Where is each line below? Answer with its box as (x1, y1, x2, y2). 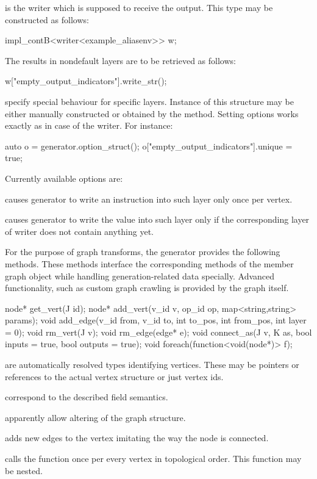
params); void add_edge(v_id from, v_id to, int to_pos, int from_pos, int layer (5, 314, 307, 326)
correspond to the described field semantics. (5, 391, 168, 403)
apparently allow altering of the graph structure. (5, 411, 186, 423)
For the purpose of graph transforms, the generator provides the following (5, 245, 280, 258)
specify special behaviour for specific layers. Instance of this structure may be (5, 95, 294, 107)
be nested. (5, 464, 43, 477)
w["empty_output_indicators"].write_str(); (5, 74, 167, 87)
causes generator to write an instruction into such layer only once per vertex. (5, 192, 293, 205)
